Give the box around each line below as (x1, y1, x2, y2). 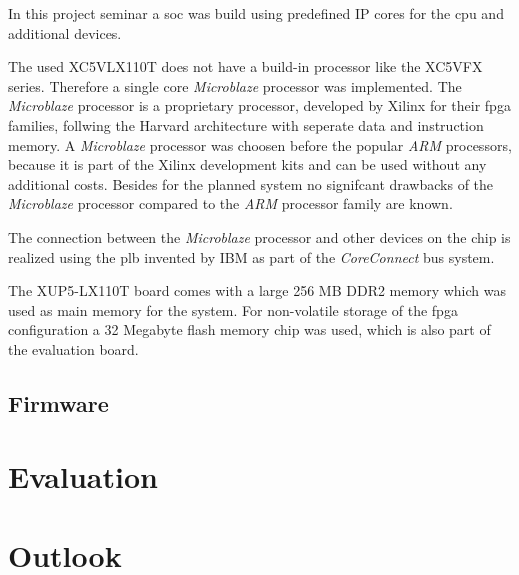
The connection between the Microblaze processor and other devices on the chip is (8, 226, 511, 247)
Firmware (8, 387, 109, 418)
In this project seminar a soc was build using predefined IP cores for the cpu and (8, 3, 504, 23)
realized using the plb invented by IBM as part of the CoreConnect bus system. (8, 246, 495, 267)
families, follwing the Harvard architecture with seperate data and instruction (8, 114, 484, 135)
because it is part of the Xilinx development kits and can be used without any (8, 154, 487, 175)
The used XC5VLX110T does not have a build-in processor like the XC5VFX (8, 56, 483, 77)
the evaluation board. (8, 338, 139, 359)
